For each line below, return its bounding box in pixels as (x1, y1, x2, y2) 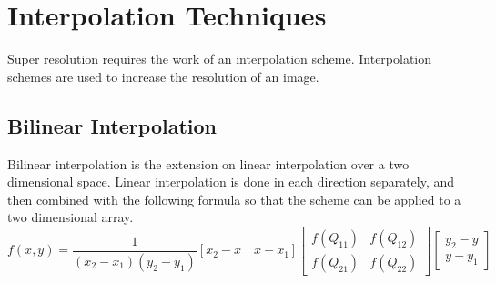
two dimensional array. (7, 207, 134, 227)
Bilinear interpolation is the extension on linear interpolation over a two (7, 154, 410, 173)
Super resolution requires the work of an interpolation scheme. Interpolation (7, 49, 432, 68)
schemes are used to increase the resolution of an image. (7, 66, 319, 86)
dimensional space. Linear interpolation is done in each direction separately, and (7, 172, 455, 191)
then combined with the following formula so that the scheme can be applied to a (7, 189, 461, 208)
